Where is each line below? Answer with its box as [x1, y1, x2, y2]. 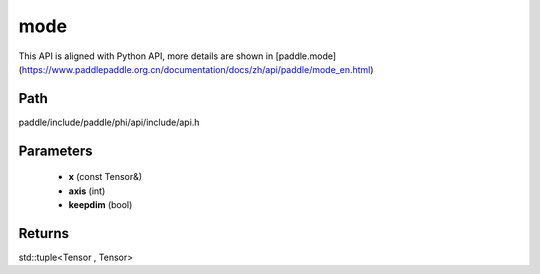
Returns [18, 225, 70, 242]
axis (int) [68, 185, 106, 197]
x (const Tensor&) [68, 171, 143, 183]
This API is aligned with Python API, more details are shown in [18, 50, 274, 62]
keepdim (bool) [68, 199, 133, 211]
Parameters [18, 142, 93, 159]
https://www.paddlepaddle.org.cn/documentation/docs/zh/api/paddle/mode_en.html [21, 63, 371, 75]
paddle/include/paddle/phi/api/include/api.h [18, 116, 200, 128]
